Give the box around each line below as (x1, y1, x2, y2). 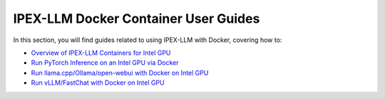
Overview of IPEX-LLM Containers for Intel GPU (31, 48, 171, 57)
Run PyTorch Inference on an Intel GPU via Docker (31, 58, 179, 67)
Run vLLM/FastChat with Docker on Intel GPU (31, 78, 165, 87)
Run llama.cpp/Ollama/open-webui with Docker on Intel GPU (31, 68, 209, 77)
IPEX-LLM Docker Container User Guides (13, 11, 260, 26)
